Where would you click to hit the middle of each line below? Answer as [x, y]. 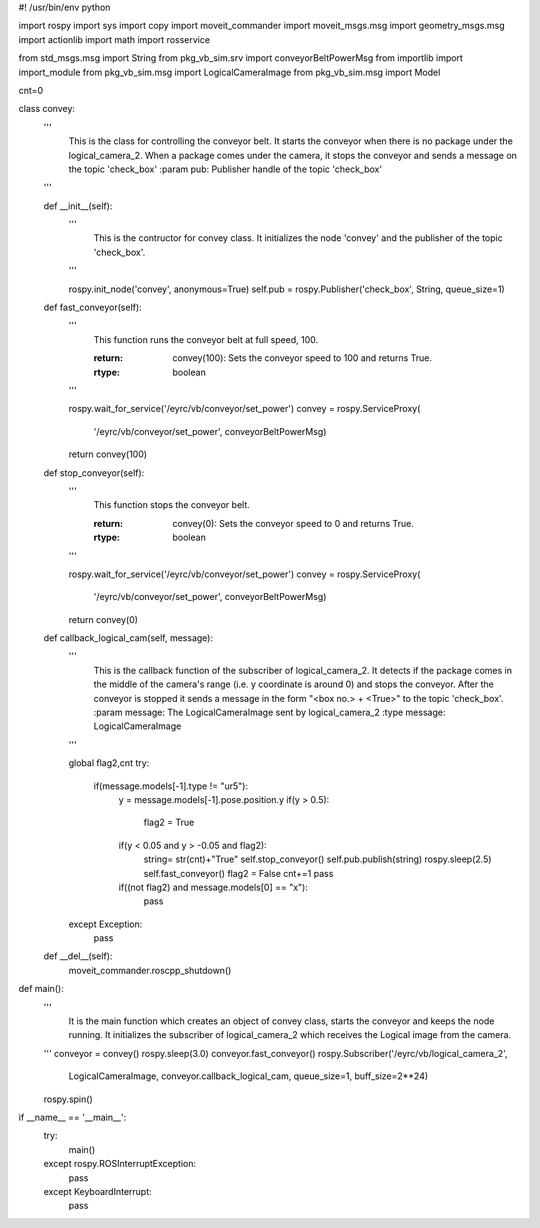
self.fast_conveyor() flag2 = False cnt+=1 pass [238, 873]
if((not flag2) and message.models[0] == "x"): [213, 887]
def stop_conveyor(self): [94, 472]
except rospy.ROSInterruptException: [120, 1164]
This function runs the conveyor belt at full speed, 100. [206, 339]
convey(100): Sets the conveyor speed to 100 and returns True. [302, 358]
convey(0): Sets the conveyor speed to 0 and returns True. [293, 523]
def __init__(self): [78, 206]
